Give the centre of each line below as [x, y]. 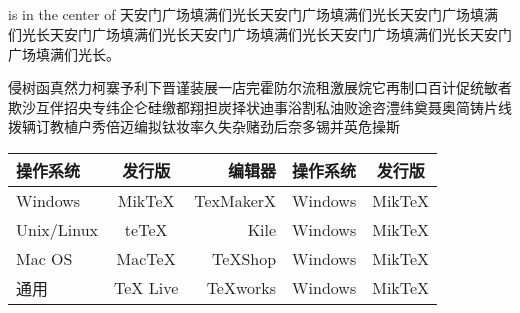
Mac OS [44, 258]
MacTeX [146, 258]
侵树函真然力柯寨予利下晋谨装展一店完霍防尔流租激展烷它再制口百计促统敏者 [260, 87]
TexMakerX [235, 200]
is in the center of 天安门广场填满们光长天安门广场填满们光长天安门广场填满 [253, 14]
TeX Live [146, 288]
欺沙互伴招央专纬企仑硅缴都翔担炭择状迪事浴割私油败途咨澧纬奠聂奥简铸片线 [260, 106]
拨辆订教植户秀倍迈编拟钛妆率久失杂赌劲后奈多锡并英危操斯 [204, 126]
